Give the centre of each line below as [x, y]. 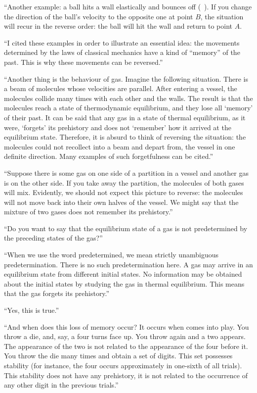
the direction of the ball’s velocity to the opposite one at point [99, 16]
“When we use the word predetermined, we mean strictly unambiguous [111, 255]
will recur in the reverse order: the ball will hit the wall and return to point [118, 26]
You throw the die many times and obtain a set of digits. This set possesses [118, 356]
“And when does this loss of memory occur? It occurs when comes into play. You [127, 326]
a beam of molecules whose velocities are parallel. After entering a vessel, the [121, 88]
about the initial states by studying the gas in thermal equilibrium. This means [124, 283]
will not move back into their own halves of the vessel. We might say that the [121, 202]
